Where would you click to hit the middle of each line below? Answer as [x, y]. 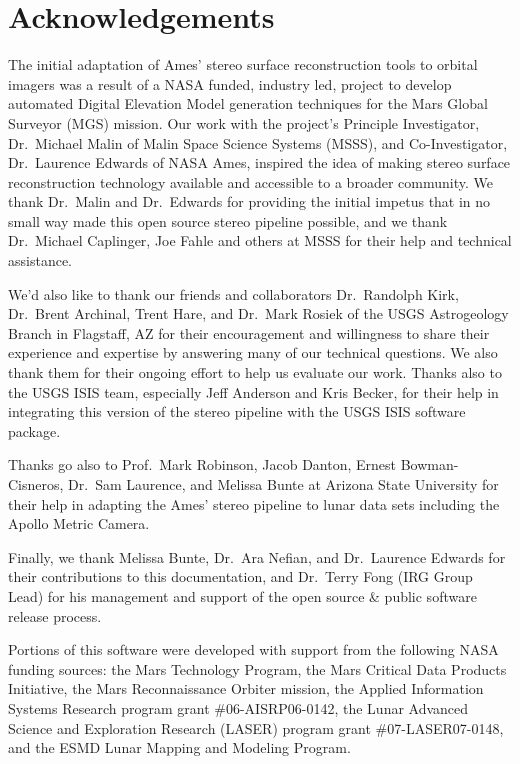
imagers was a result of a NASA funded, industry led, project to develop [230, 83]
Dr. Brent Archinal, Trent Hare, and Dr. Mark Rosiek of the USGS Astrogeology [258, 313]
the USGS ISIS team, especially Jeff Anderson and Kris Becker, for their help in [253, 391]
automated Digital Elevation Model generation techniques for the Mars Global [248, 103]
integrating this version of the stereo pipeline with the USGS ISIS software [237, 411]
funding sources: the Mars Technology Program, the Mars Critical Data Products [257, 668]
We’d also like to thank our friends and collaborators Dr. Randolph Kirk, [233, 293]
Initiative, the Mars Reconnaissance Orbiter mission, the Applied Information [246, 688]
